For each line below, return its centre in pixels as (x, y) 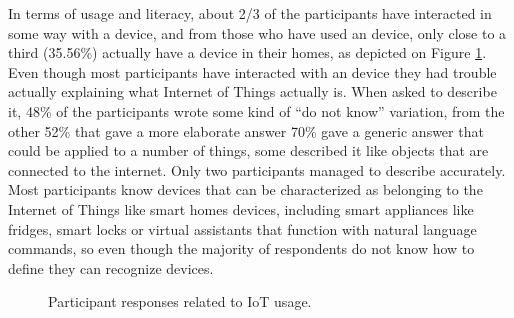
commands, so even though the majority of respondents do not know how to (241, 248)
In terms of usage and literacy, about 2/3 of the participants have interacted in (250, 13)
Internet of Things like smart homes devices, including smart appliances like (241, 208)
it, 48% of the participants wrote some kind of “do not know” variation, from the (256, 110)
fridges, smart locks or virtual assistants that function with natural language (242, 228)
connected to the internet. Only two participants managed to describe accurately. (257, 169)
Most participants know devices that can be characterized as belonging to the (245, 189)
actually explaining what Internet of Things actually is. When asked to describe (252, 91)
